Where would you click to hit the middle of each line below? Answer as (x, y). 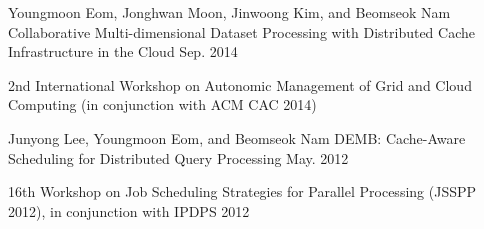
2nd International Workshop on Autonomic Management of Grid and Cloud (240, 84)
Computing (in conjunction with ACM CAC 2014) (162, 104)
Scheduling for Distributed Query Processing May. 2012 (178, 157)
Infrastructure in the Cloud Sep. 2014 (123, 51)
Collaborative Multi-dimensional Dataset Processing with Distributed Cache (241, 31)
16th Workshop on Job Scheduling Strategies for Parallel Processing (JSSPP (242, 191)
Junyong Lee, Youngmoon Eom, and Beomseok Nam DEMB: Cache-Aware (237, 137)
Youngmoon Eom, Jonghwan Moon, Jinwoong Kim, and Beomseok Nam (229, 12)
